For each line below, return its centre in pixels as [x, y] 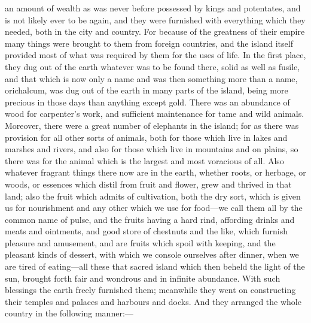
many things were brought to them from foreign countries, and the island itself [149, 43]
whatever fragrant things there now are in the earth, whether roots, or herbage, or [155, 172]
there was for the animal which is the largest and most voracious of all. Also [144, 160]
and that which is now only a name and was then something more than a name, [151, 78]
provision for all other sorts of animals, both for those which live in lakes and [146, 137]
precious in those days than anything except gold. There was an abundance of [147, 102]
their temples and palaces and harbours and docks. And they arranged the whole [153, 301]
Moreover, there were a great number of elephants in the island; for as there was [152, 125]
